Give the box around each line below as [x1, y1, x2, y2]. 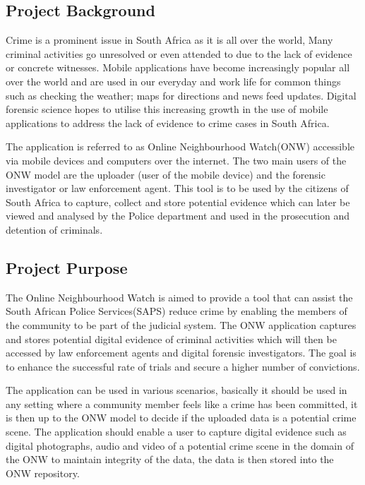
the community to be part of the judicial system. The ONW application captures [6, 317, 357, 332]
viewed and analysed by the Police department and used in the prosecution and [6, 208, 350, 223]
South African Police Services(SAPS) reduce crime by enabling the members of [6, 304, 347, 318]
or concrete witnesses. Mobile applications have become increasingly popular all [6, 60, 350, 75]
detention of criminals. [6, 222, 103, 236]
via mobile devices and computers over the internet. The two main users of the [6, 152, 347, 167]
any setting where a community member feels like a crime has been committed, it [6, 396, 358, 411]
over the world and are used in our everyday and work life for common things [6, 73, 341, 88]
